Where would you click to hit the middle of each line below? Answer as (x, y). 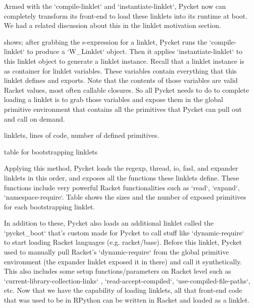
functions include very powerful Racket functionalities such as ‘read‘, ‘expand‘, (122, 187)
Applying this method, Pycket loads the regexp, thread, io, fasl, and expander (121, 168)
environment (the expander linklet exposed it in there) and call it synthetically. (123, 261)
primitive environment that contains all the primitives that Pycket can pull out (123, 109)
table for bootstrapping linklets (51, 151)
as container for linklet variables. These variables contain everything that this (120, 70)
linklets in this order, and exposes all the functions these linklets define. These (122, 177)
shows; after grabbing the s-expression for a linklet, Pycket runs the (106, 41)
